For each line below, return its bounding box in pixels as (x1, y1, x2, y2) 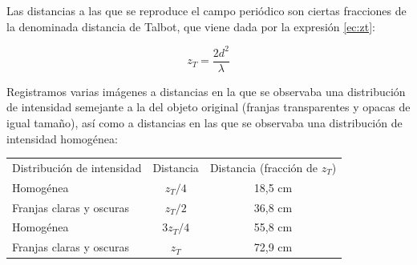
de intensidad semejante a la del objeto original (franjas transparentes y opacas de (6, 98, 411, 115)
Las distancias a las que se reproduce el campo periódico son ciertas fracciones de (6, 2, 407, 18)
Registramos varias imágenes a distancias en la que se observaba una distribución (6, 82, 406, 99)
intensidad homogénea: (6, 130, 118, 147)
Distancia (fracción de (209, 159, 318, 175)
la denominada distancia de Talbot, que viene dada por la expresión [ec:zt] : (6, 18, 375, 34)
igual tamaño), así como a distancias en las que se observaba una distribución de (6, 114, 403, 130)
